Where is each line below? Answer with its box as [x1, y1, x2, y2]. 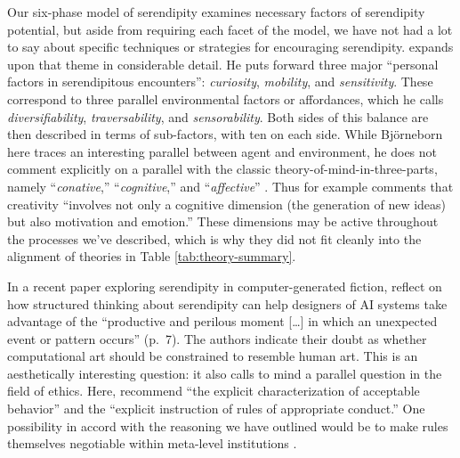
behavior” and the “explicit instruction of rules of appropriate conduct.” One [7, 399, 425, 418]
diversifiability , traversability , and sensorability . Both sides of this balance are [7, 107, 429, 126]
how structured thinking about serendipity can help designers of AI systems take [7, 294, 448, 313]
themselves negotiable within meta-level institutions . [7, 434, 297, 453]
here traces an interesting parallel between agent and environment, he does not [7, 142, 438, 160]
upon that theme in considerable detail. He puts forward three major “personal [7, 54, 439, 73]
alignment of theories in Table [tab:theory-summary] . [7, 247, 296, 266]
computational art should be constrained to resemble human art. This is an [7, 347, 418, 365]
